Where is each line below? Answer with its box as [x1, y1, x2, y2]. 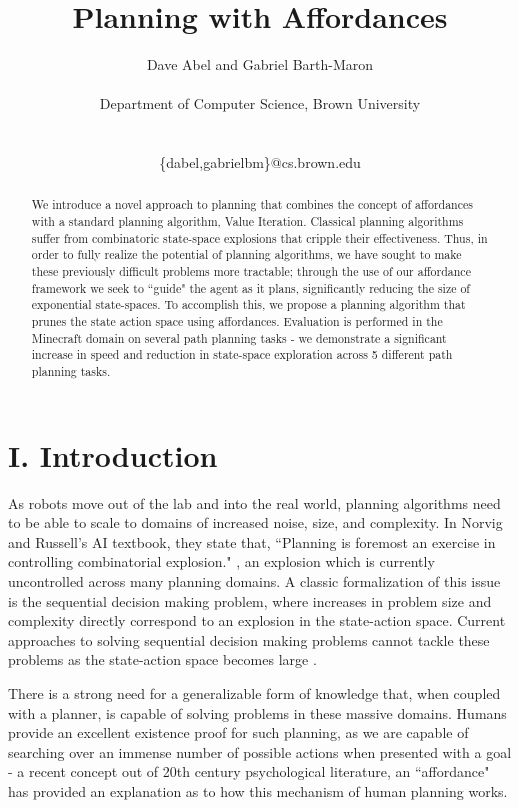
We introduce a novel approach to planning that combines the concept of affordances [31, 196, 473, 213]
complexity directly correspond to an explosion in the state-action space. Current [8, 610, 506, 631]
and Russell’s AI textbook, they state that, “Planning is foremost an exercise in [8, 531, 496, 552]
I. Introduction [8, 434, 218, 475]
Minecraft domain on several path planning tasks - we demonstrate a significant [31, 329, 447, 346]
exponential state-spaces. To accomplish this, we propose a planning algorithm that [31, 296, 466, 313]
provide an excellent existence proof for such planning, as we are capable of [8, 722, 469, 743]
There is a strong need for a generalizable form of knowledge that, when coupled [8, 682, 501, 703]
